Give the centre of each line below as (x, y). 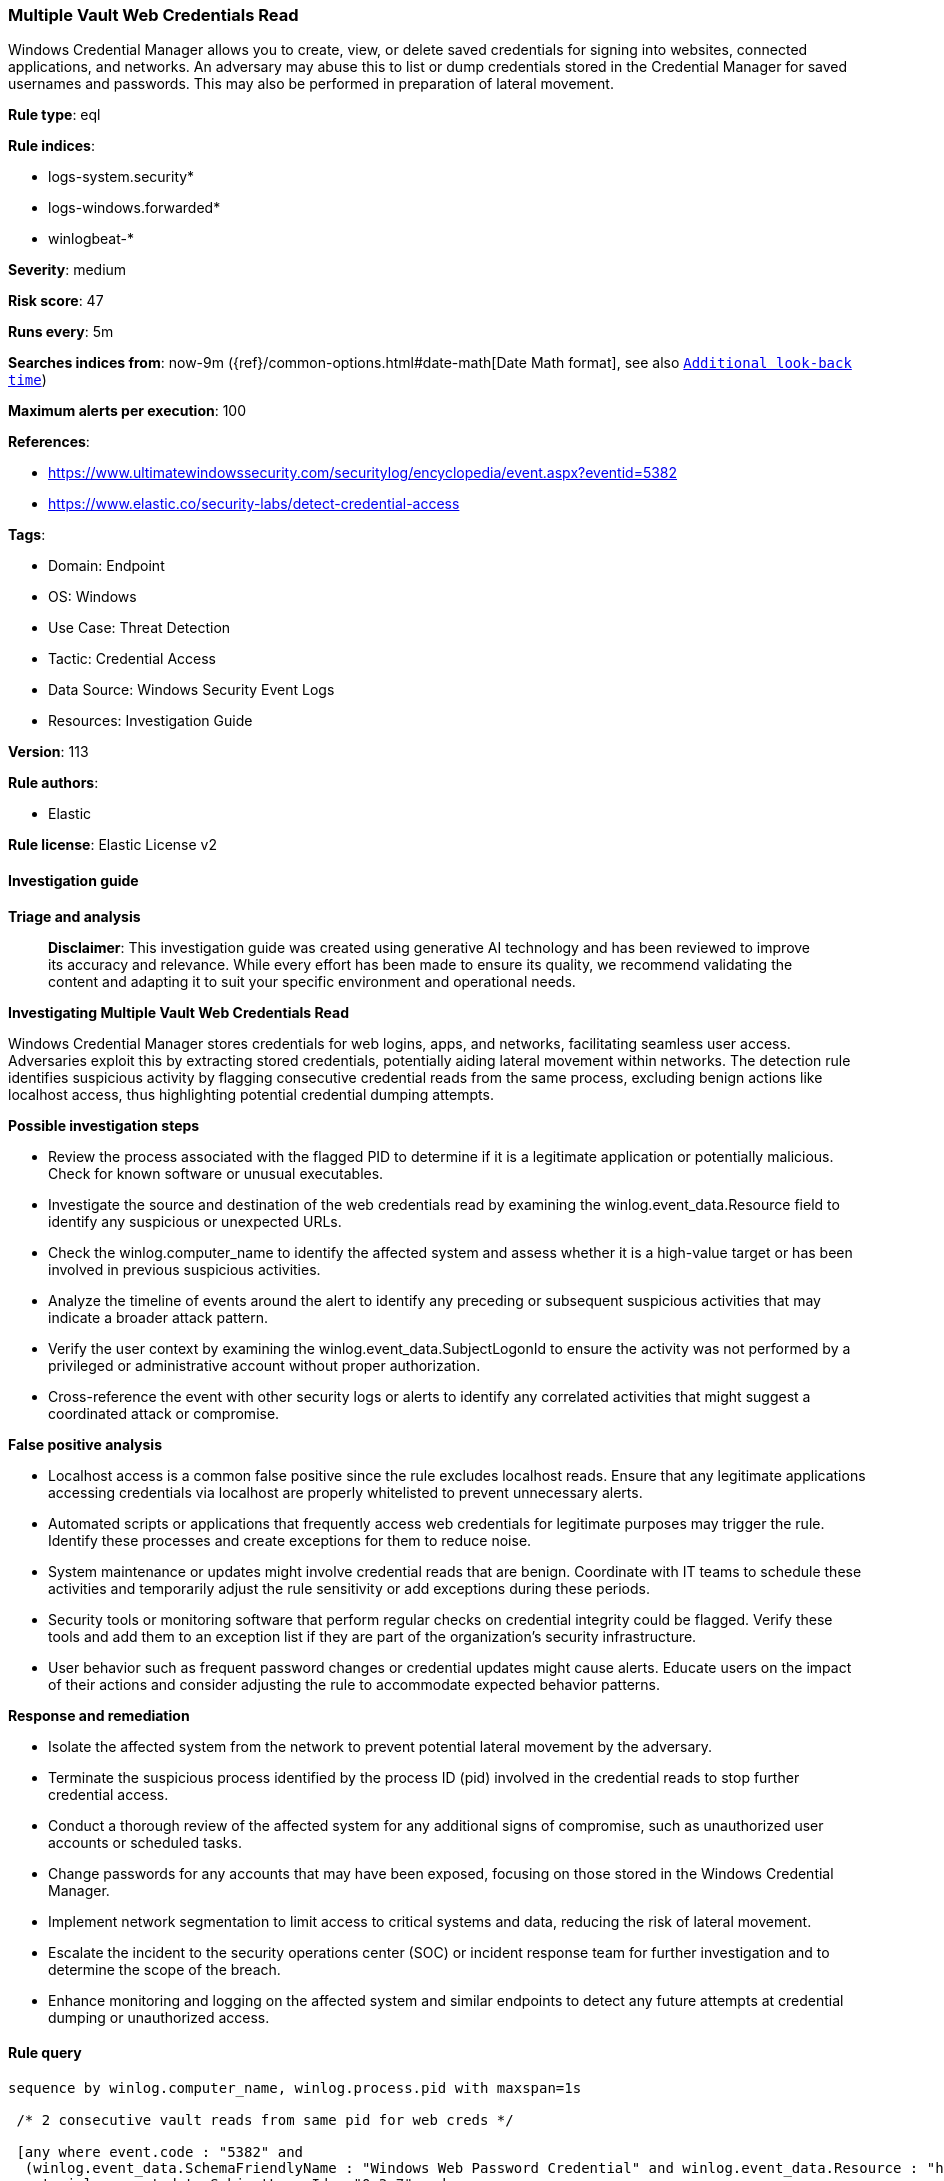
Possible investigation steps (104, 1125)
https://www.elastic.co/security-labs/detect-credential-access (254, 504)
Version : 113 (48, 752)
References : (49, 442)
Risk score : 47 (56, 301)
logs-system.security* (121, 177)
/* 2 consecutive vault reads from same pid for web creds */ (265, 2119)
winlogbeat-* (91, 239)
